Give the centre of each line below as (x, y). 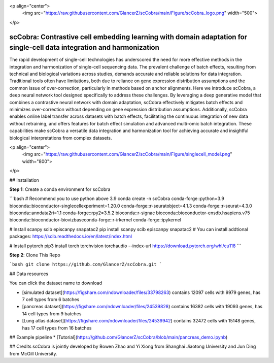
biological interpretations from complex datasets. (61, 138)
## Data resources (29, 274)
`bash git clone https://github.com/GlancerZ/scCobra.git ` (86, 265)
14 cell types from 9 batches (52, 313)
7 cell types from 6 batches (51, 299)
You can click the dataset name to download (56, 283)
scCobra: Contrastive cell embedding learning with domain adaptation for (128, 37)
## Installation (24, 180)
